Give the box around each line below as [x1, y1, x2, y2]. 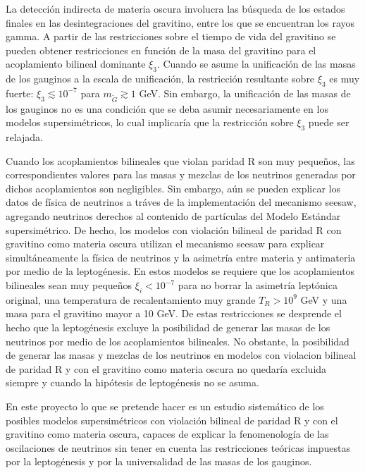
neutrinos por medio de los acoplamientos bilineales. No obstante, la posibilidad [6, 333, 349, 348]
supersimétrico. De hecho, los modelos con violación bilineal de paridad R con [6, 222, 342, 237]
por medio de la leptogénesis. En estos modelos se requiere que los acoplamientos [6, 264, 355, 278]
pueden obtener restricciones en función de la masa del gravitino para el [6, 42, 316, 57]
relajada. [6, 130, 43, 145]
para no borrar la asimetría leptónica [178, 278, 338, 293]
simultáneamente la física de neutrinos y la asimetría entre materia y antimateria [6, 250, 356, 264]
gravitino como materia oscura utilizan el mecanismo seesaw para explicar [6, 236, 325, 251]
